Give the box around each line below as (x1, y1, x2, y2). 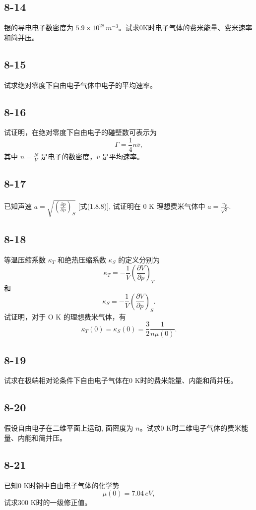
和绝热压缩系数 (57, 254, 106, 264)
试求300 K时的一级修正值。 (4, 497, 92, 508)
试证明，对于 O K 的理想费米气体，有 (4, 311, 126, 321)
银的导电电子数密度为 (4, 22, 73, 33)
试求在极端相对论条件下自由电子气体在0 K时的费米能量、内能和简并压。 (4, 375, 238, 385)
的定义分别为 (118, 254, 160, 264)
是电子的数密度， (41, 151, 97, 162)
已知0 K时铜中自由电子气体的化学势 (4, 480, 120, 490)
